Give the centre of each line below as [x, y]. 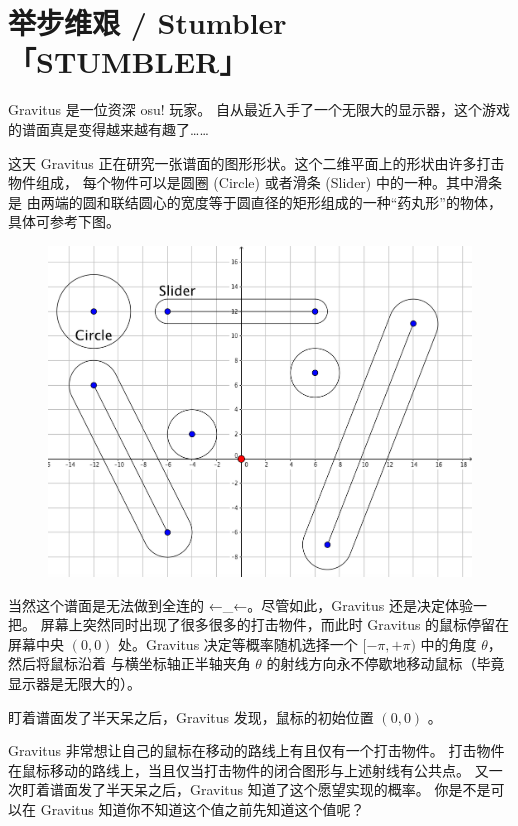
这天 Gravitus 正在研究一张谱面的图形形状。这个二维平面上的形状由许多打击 [256, 162]
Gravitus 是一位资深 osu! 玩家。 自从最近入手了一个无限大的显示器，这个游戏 [259, 109]
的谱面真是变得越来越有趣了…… [108, 128]
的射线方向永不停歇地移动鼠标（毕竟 [385, 663]
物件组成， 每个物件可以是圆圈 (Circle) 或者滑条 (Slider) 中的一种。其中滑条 [255, 182]
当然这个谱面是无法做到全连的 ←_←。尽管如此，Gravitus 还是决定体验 [240, 604]
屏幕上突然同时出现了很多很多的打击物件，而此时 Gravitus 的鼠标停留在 [275, 624]
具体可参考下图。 [64, 221]
